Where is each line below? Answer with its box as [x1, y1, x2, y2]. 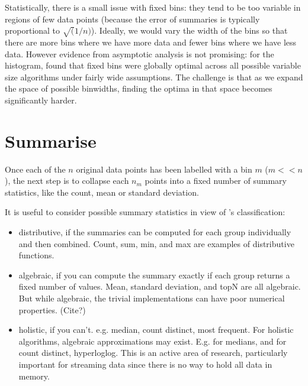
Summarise [5, 128, 97, 153]
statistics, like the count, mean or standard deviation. [5, 186, 199, 198]
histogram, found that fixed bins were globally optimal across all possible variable [5, 59, 301, 72]
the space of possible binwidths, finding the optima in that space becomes [5, 82, 272, 95]
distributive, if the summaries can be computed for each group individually [18, 226, 291, 238]
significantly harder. [5, 93, 77, 106]
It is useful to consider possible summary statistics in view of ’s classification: [5, 206, 285, 218]
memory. [18, 369, 50, 382]
